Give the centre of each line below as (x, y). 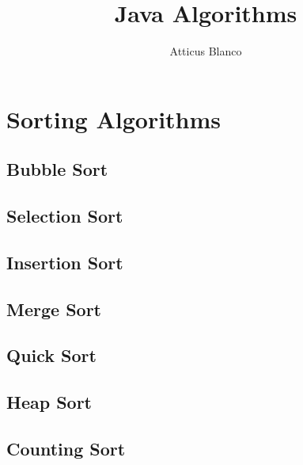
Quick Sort (51, 355)
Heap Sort (49, 402)
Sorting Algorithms (114, 118)
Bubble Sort (57, 169)
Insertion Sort (65, 262)
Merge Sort (54, 309)
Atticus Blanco (206, 51)
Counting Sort (66, 448)
